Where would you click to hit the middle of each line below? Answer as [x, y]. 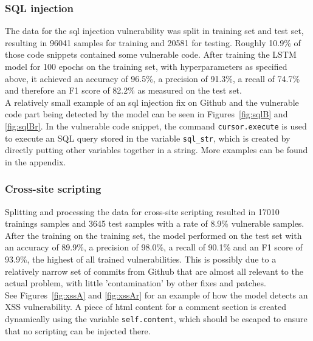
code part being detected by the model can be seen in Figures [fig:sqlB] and [146, 114]
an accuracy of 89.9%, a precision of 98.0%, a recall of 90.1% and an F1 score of [154, 247]
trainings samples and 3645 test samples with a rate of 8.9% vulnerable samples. [155, 223]
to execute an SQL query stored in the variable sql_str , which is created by [148, 138]
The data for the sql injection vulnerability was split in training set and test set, [154, 31]
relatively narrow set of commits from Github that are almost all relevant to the [154, 271]
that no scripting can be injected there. [78, 330]
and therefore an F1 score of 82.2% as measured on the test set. [123, 90]
